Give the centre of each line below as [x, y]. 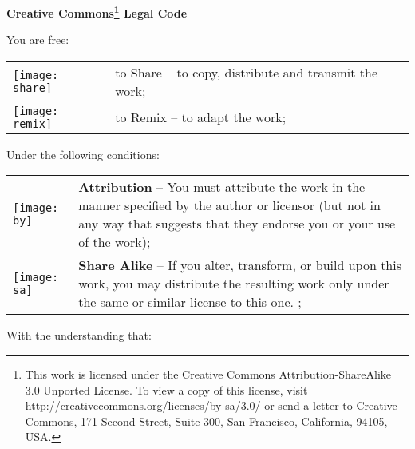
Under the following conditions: [83, 154]
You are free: [38, 40]
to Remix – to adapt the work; [201, 117]
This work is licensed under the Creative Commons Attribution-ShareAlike [208, 374]
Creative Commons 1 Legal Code [97, 12]
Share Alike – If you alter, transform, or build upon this [240, 265]
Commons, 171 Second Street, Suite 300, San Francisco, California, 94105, [206, 421]
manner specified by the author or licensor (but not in [229, 205]
